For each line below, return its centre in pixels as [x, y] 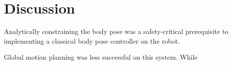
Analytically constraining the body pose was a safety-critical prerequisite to [116, 31]
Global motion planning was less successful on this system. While [101, 57]
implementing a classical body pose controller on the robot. [92, 41]
